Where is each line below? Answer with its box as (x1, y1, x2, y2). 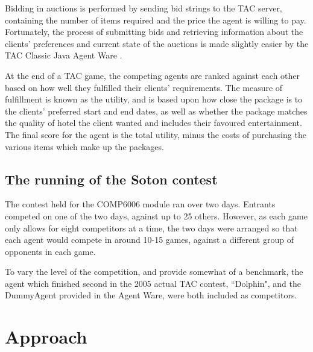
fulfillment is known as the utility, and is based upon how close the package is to (5, 93, 303, 105)
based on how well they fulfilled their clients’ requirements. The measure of (5, 81, 283, 93)
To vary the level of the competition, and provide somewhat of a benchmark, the (5, 265, 303, 278)
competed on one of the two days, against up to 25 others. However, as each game (5, 209, 308, 222)
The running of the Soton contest (5, 169, 218, 188)
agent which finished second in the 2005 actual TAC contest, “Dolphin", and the (5, 277, 301, 289)
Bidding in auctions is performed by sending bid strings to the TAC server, (5, 2, 282, 14)
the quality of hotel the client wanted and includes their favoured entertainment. (5, 116, 302, 129)
